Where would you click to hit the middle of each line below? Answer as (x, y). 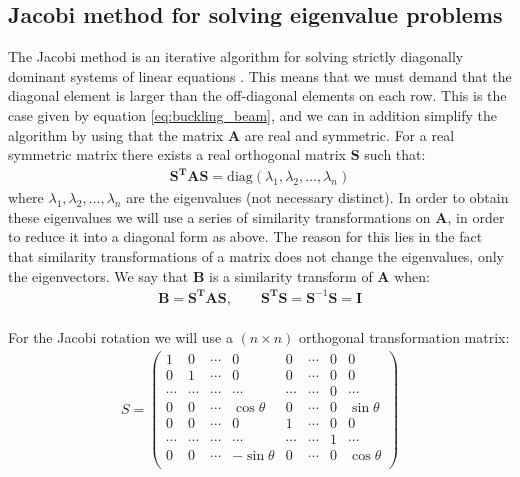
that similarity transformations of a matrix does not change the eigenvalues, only (256, 256)
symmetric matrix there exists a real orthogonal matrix (177, 154)
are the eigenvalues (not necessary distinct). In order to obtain (317, 197)
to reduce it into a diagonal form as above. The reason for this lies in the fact (245, 236)
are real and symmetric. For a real (349, 134)
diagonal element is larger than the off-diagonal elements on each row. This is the (257, 95)
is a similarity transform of (291, 275)
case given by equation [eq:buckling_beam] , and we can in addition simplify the (253, 114)
